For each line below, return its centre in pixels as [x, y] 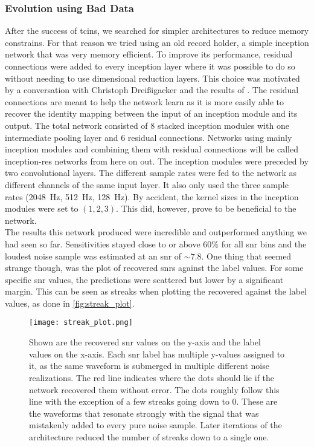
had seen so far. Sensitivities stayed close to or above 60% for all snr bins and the [156, 243]
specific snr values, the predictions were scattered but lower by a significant [144, 279]
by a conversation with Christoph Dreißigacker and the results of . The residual [152, 90]
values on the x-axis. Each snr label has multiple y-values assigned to [157, 354]
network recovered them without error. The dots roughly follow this [154, 389]
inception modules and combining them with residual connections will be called [152, 149]
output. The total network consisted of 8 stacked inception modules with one [147, 125]
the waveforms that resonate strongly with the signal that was [144, 413]
